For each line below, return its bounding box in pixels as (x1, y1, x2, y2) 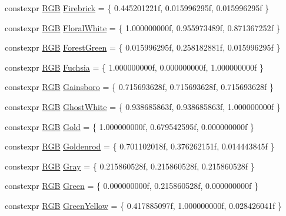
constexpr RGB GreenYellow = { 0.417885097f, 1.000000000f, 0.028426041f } (5, 199, 282, 211)
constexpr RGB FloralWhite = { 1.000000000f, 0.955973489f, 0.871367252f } (5, 21, 281, 34)
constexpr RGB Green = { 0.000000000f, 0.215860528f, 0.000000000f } (5, 180, 258, 192)
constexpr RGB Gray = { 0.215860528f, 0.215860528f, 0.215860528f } (5, 159, 255, 172)
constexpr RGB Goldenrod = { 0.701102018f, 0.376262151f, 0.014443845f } (5, 140, 275, 152)
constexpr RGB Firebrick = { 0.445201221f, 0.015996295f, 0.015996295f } (5, 2, 270, 14)
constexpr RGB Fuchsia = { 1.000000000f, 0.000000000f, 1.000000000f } (5, 61, 264, 73)
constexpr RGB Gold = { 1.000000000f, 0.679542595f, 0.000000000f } (5, 120, 254, 132)
